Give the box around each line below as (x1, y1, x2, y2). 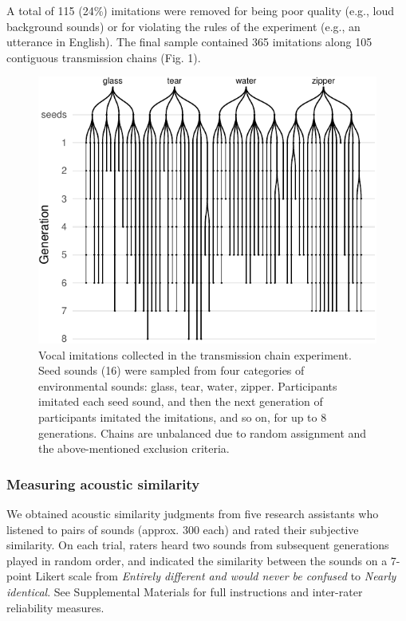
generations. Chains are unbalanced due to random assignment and (38, 424, 367, 441)
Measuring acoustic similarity (6, 474, 200, 493)
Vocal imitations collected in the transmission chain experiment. (38, 346, 352, 363)
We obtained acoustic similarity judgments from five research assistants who (6, 505, 379, 522)
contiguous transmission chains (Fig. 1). (6, 49, 201, 65)
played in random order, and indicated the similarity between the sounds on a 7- (6, 552, 400, 568)
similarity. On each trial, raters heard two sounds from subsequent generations (6, 536, 389, 553)
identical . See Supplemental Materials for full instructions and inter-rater (6, 584, 363, 599)
